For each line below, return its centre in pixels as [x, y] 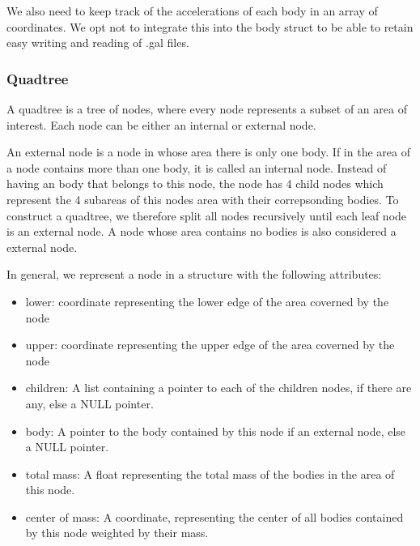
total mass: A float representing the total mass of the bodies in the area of [210, 473]
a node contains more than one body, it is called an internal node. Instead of [197, 167]
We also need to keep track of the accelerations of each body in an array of [192, 11]
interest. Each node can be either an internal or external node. [161, 124]
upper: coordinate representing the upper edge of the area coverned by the [210, 345]
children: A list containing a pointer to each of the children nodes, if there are [218, 388]
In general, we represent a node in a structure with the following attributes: [194, 274]
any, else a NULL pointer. [89, 403]
